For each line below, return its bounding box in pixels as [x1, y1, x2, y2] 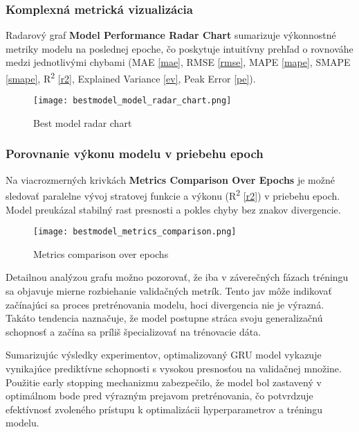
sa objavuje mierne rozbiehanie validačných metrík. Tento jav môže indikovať [6, 284, 332, 297]
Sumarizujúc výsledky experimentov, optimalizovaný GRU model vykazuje [6, 347, 322, 362]
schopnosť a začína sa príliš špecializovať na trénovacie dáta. [6, 324, 261, 338]
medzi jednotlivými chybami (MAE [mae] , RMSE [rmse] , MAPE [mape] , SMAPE [6, 55, 351, 69]
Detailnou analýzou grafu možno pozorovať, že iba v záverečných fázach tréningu [6, 270, 349, 284]
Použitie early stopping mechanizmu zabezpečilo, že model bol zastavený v [6, 374, 322, 389]
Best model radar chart [33, 115, 132, 130]
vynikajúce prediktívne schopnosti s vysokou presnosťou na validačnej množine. [6, 361, 342, 375]
